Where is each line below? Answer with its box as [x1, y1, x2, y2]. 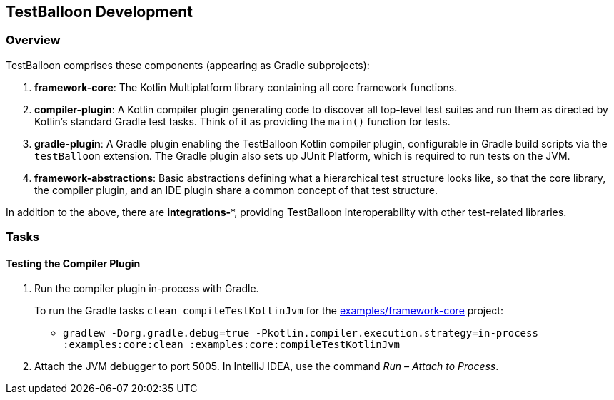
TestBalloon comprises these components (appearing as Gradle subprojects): [6, 58, 370, 71]
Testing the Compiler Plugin [6, 257, 141, 270]
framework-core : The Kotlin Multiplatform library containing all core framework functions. [34, 81, 458, 93]
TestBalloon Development [6, 3, 193, 21]
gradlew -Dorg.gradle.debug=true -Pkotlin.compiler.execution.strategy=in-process [63, 327, 538, 339]
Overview [6, 33, 61, 48]
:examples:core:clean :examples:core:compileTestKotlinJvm [63, 339, 401, 351]
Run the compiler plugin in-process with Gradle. [34, 282, 259, 295]
